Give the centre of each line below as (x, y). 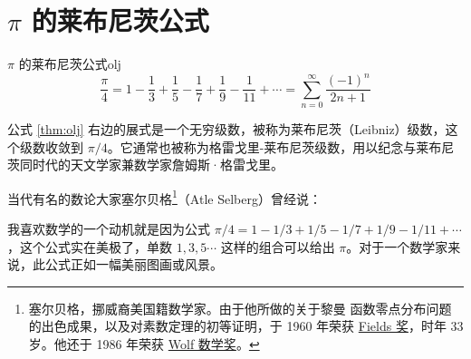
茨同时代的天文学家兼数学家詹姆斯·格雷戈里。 (145, 165)
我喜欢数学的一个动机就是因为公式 (109, 229)
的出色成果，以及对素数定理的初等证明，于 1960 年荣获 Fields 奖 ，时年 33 (246, 326)
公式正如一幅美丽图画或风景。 (134, 264)
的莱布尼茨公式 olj (70, 64)
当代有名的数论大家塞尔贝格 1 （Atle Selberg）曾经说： (164, 197)
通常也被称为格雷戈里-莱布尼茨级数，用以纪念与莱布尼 (293, 146)
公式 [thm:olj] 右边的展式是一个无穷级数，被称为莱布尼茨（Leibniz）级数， (226, 129)
